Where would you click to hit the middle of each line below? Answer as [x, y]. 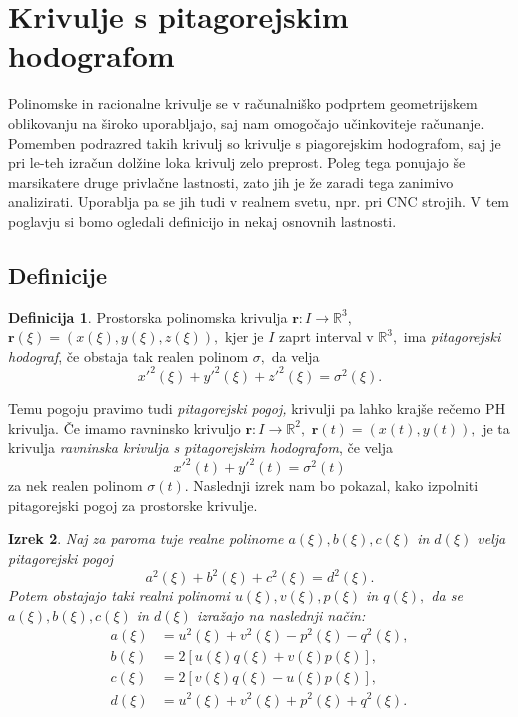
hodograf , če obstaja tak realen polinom [128, 355]
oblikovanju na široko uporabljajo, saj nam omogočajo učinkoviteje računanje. [246, 122]
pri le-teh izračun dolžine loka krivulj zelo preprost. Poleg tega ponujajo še [237, 162]
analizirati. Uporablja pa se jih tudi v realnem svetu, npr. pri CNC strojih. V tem [259, 201]
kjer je [244, 336]
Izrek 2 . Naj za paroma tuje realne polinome [146, 538]
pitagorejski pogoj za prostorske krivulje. [133, 504]
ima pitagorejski [452, 336]
